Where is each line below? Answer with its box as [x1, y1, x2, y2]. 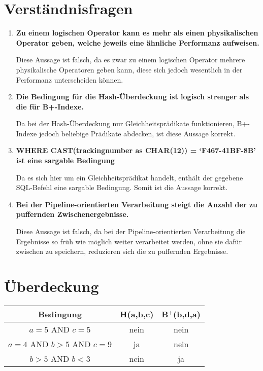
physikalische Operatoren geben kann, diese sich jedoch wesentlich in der [16, 64, 243, 75]
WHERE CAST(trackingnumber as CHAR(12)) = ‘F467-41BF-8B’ [16, 145, 256, 156]
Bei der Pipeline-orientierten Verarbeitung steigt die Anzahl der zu [16, 199, 258, 209]
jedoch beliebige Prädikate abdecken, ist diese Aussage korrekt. [39, 128, 236, 138]
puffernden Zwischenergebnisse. [16, 209, 129, 219]
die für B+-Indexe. [16, 101, 84, 112]
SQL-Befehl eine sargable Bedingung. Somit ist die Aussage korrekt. [16, 182, 228, 193]
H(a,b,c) [120, 308, 154, 320]
